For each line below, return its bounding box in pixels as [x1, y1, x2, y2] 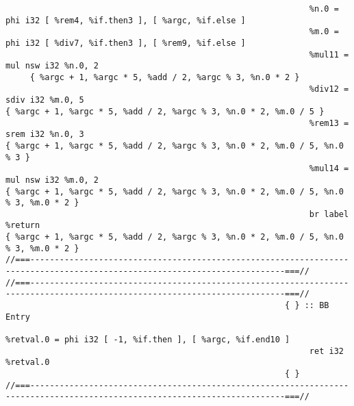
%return [5, 220, 40, 231]
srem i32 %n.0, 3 [5, 129, 84, 140]
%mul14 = [309, 164, 349, 174]
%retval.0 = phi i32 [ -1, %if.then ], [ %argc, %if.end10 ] [5, 335, 290, 345]
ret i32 [309, 346, 344, 356]
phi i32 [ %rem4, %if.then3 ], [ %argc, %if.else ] [5, 15, 246, 25]
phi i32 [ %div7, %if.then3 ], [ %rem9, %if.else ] [5, 38, 246, 48]
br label [309, 209, 349, 219]
